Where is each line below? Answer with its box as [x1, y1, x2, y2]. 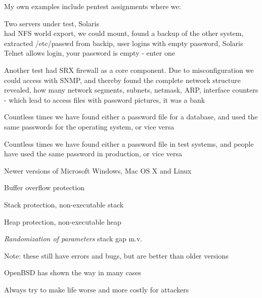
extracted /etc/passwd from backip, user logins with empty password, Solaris [4, 37, 243, 48]
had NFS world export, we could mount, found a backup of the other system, [4, 28, 244, 38]
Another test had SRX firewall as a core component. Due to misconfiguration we [4, 64, 254, 75]
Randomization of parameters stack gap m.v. [4, 233, 143, 244]
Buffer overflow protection [4, 182, 84, 193]
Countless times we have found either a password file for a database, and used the [4, 111, 258, 122]
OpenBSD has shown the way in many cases [4, 267, 141, 278]
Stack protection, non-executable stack [4, 199, 124, 209]
